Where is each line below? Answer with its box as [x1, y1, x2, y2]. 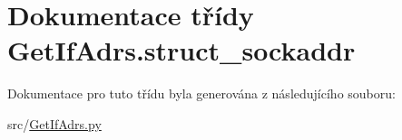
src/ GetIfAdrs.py [7, 114, 102, 133]
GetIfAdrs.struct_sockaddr [7, 32, 356, 69]
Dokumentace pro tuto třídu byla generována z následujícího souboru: [7, 84, 396, 103]
